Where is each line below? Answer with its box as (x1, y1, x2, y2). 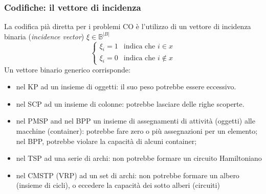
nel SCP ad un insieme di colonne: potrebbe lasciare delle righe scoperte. (16, 98, 245, 109)
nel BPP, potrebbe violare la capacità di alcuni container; (16, 135, 197, 146)
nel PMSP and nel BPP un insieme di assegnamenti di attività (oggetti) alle (16, 115, 255, 126)
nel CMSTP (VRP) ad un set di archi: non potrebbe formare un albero (16, 169, 239, 180)
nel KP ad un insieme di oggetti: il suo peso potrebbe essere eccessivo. (16, 81, 236, 92)
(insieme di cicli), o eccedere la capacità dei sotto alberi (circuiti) (16, 180, 220, 190)
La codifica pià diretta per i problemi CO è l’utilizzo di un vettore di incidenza (4, 21, 251, 32)
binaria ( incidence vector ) (4, 31, 84, 41)
